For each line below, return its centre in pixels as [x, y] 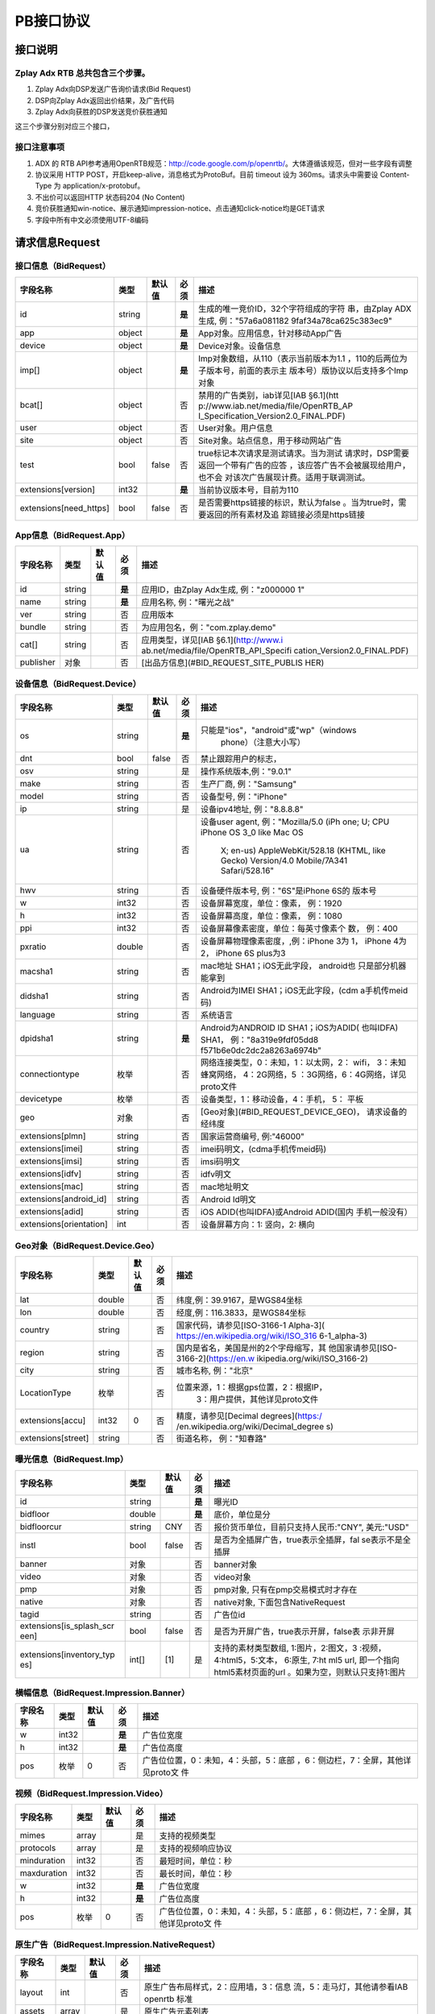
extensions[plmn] [53, 1136]
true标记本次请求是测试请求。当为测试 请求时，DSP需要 [304, 453]
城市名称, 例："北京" [215, 1370]
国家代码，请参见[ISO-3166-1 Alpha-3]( [251, 1325]
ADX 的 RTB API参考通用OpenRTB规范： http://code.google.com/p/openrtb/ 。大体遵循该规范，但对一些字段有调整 [224, 163]
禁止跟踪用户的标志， [241, 759]
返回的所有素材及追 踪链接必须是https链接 [286, 514]
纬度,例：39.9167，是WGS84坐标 [239, 1299]
